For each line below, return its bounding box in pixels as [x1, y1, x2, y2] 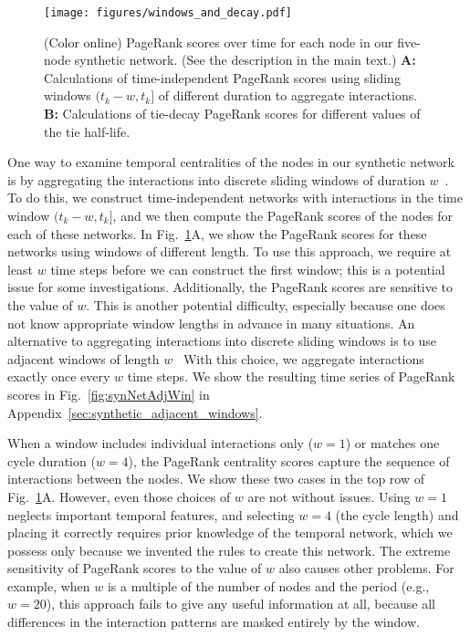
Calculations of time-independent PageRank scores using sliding [44, 68, 401, 87]
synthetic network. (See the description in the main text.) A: [74, 50, 416, 69]
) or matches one [345, 433, 440, 453]
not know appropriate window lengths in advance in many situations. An [7, 313, 415, 332]
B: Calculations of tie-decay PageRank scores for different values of [44, 104, 421, 123]
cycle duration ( [7, 451, 96, 470]
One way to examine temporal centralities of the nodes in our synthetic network [7, 152, 454, 172]
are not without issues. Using [247, 486, 411, 506]
